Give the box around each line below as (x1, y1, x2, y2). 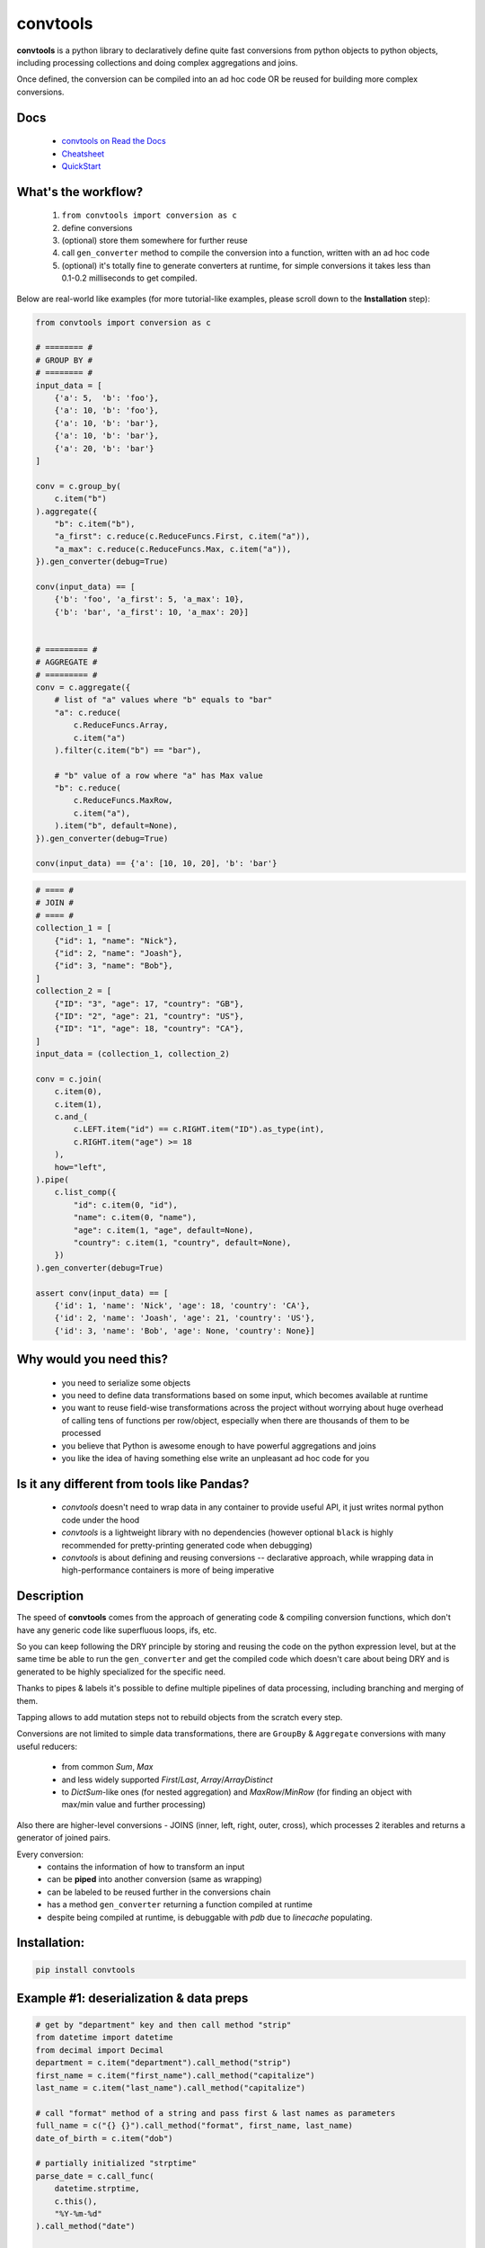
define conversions (61, 222, 133, 233)
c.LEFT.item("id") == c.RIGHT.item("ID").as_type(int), (73, 1124, 325, 1135)
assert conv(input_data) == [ (35, 1288, 169, 1298)
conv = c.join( (35, 1074, 102, 1084)
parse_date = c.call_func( (35, 2171, 154, 2181)
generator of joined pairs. (16, 1833, 111, 1843)
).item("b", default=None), (54, 821, 179, 831)
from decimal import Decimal (35, 2045, 164, 2055)
